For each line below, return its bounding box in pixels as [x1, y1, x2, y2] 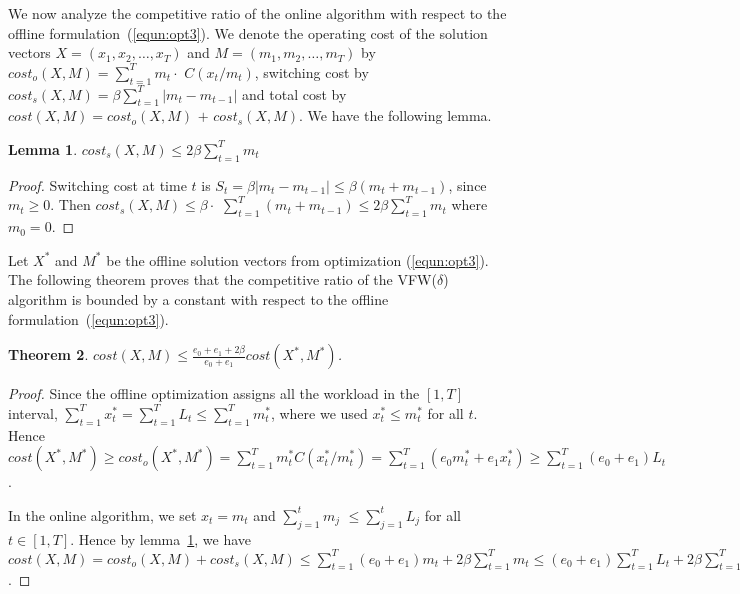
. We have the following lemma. [299, 105, 492, 126]
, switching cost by [254, 61, 369, 82]
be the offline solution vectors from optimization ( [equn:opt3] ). [106, 249, 489, 270]
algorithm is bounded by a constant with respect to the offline [8, 288, 389, 309]
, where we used [270, 402, 368, 423]
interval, [8, 402, 58, 423]
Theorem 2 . [8, 344, 89, 365]
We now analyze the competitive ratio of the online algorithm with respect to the [8, 3, 507, 23]
